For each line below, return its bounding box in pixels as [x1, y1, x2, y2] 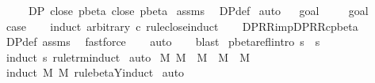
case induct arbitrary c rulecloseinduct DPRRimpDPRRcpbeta [6, 17, 358, 34]
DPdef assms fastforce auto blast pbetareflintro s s [6, 33, 320, 50]
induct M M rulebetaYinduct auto [6, 64, 185, 81]
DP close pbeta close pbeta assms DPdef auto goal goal [28, 2, 369, 18]
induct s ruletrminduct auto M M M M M [6, 48, 251, 65]
